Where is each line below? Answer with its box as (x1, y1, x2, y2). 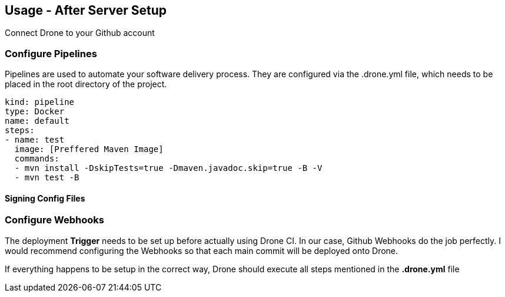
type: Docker (5, 107, 65, 117)
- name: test (5, 135, 65, 145)
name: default (5, 116, 69, 126)
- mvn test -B (14, 173, 79, 183)
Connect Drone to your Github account (5, 28, 155, 38)
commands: (14, 154, 59, 164)
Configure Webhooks (5, 214, 104, 226)
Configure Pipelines (5, 47, 97, 60)
